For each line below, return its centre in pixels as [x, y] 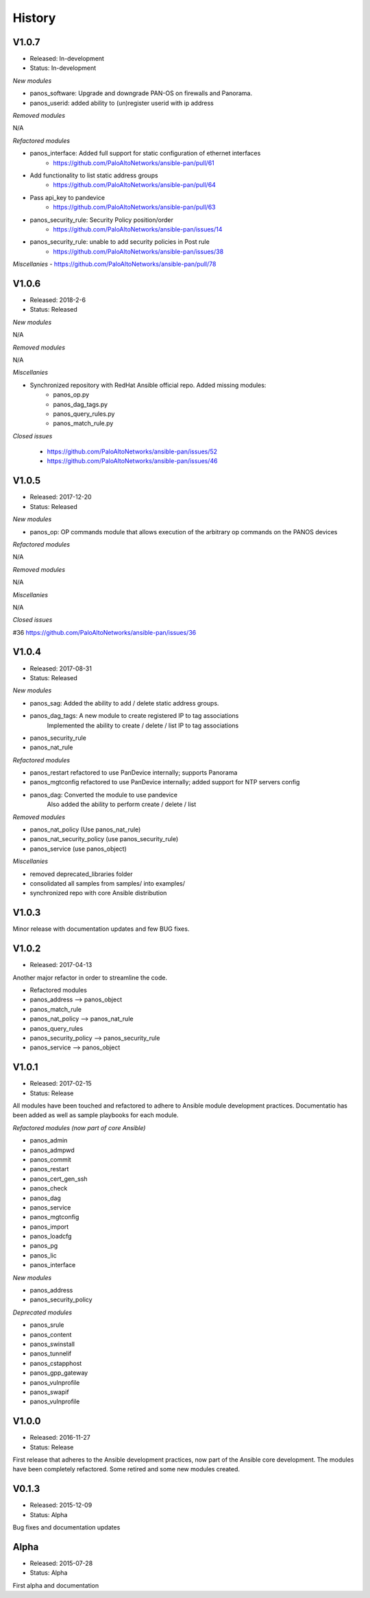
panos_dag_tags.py [81, 404]
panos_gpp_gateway [59, 1373]
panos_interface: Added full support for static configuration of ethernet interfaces [145, 153]
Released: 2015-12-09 [61, 1505]
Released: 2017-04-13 [61, 965]
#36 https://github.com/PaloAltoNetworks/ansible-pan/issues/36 [104, 632]
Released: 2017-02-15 [61, 1084]
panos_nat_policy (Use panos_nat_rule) [85, 829]
